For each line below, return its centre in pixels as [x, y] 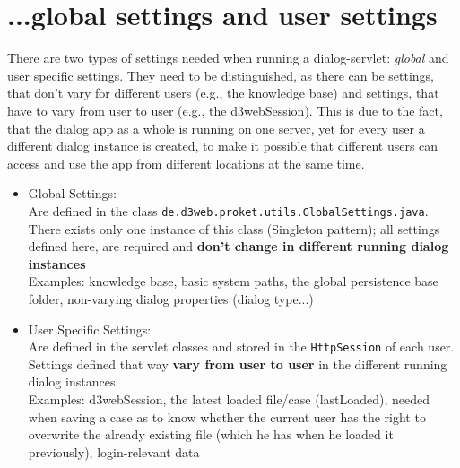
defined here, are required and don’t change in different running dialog [239, 246]
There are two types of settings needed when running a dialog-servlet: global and [228, 58]
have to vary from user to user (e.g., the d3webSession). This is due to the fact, [225, 110]
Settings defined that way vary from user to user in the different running [238, 364]
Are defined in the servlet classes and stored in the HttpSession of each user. [241, 347]
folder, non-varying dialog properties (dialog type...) [171, 298]
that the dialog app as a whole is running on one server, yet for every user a [216, 128]
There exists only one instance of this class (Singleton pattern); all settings [234, 228]
